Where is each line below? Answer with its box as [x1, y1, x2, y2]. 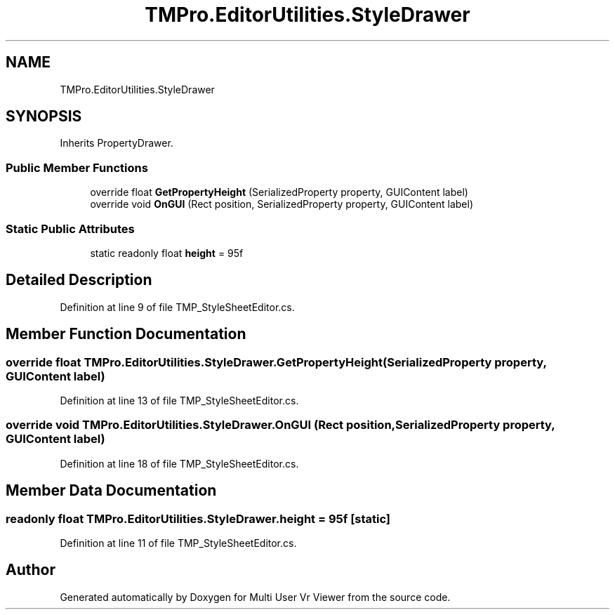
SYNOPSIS [6, 107, 82, 126]
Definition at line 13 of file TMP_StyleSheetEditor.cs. [60, 395, 299, 406]
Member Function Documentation [6, 325, 246, 343]
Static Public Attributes [6, 221, 135, 236]
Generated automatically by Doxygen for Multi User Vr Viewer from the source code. [60, 590, 451, 603]
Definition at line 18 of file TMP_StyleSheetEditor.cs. [60, 457, 299, 470]
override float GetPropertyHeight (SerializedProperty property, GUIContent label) [90, 186, 468, 199]
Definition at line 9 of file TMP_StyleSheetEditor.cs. [60, 300, 295, 313]
